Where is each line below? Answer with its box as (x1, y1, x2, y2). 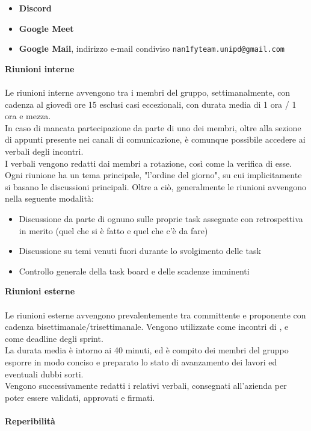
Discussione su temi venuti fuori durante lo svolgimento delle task (19, 244, 261, 257)
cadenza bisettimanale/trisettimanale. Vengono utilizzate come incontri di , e (5, 320, 289, 333)
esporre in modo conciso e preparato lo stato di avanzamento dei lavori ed (5, 355, 277, 368)
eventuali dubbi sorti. (5, 367, 84, 380)
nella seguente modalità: (5, 192, 94, 205)
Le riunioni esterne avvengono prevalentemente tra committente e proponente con (5, 308, 306, 321)
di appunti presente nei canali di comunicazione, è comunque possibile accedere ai (5, 133, 306, 146)
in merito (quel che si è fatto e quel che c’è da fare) (19, 224, 208, 237)
